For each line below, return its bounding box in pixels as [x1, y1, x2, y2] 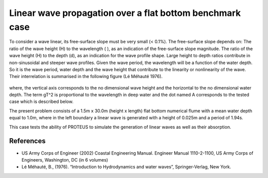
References [9, 137, 46, 145]
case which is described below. [9, 98, 74, 104]
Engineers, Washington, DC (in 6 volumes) [21, 157, 109, 163]
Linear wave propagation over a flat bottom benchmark [9, 7, 241, 18]
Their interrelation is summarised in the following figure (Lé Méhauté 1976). [9, 74, 163, 80]
